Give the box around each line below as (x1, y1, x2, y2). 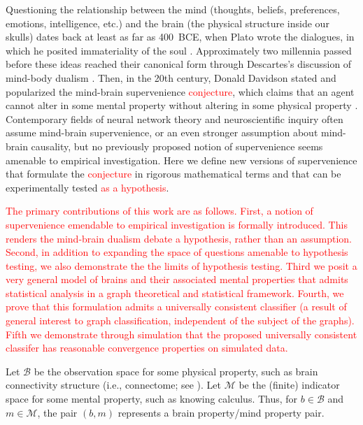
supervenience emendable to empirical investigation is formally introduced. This (6, 217, 348, 231)
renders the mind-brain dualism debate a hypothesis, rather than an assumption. (6, 231, 352, 245)
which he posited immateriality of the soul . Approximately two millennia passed (6, 43, 352, 57)
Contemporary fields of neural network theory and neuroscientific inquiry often (6, 111, 343, 126)
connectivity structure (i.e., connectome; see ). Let (6, 377, 222, 392)
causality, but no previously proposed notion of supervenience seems (31, 138, 323, 153)
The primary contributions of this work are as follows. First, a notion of (6, 203, 313, 218)
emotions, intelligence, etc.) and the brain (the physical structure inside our (6, 15, 329, 30)
